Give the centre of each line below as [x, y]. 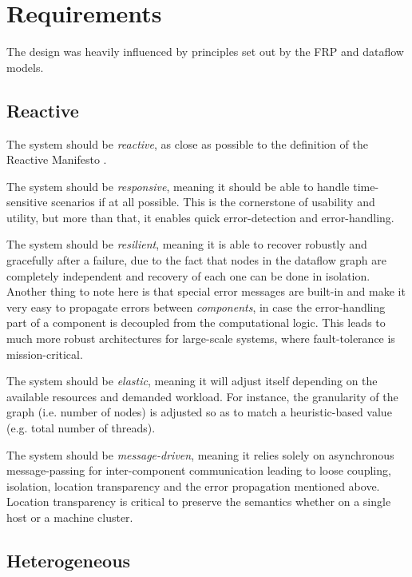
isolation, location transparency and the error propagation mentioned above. [193, 485]
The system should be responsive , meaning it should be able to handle [178, 186]
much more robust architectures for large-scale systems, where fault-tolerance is [201, 338]
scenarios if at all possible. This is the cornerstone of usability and [213, 202]
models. [25, 67]
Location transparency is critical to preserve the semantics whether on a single [199, 501]
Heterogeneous [69, 560]
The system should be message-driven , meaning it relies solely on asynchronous [200, 454]
